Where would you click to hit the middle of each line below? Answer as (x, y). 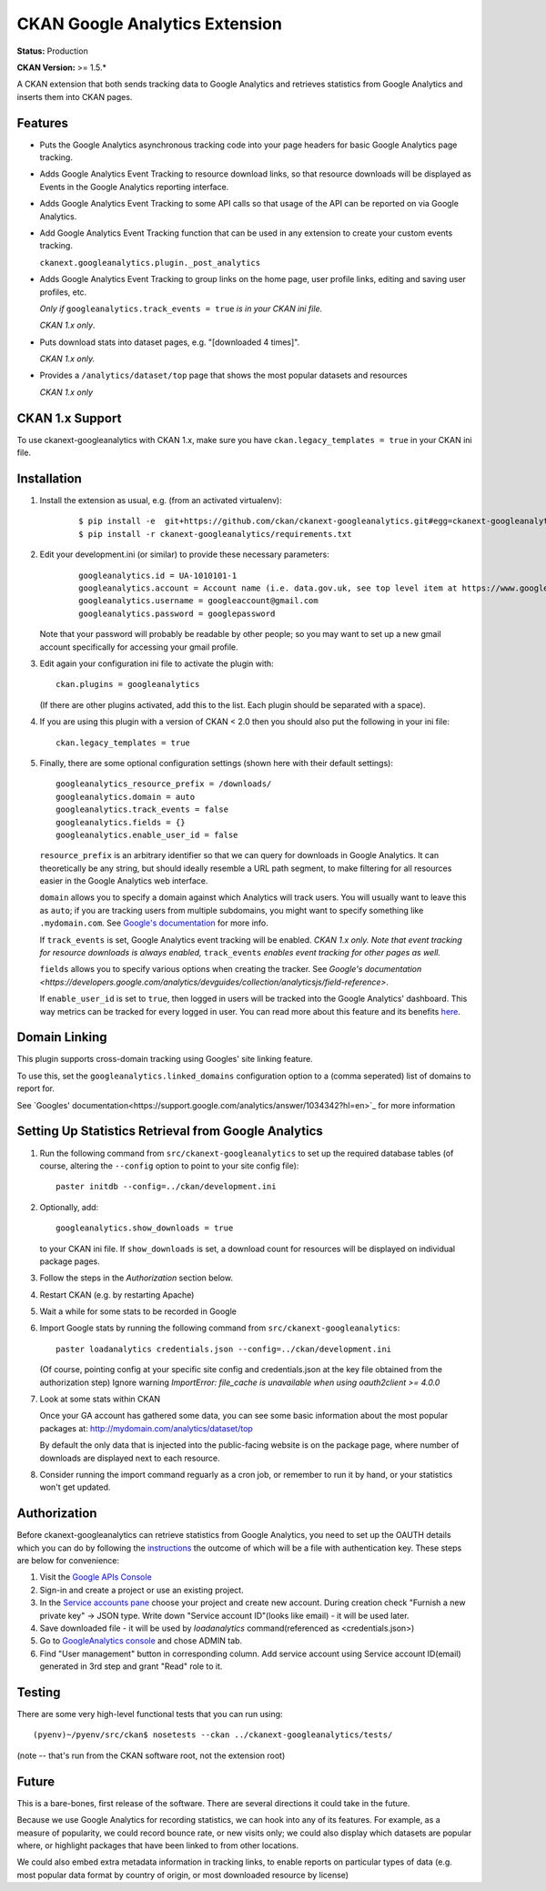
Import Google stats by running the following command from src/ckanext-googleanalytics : (220, 1328)
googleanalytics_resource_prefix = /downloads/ (164, 784)
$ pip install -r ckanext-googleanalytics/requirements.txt (215, 534)
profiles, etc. (63, 292)
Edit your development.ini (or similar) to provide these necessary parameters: (184, 554)
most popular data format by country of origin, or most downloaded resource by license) (183, 1875)
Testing (39, 1692)
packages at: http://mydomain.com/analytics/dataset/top (147, 1428)
